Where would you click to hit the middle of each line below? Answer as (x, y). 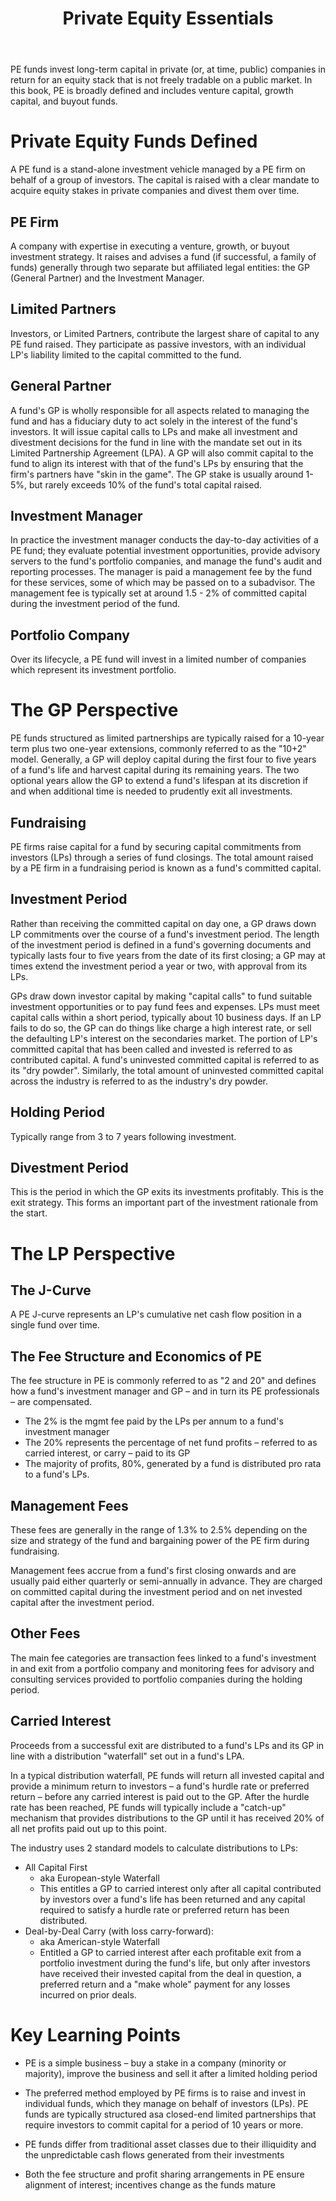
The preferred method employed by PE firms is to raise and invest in (165, 2093)
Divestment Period (69, 1167)
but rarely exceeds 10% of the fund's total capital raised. (146, 484)
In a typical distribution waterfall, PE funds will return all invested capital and (167, 1775)
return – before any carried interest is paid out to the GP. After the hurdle (160, 1796)
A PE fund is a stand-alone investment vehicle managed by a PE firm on (158, 169)
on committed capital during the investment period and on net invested (156, 1591)
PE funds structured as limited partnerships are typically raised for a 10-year (167, 738)
